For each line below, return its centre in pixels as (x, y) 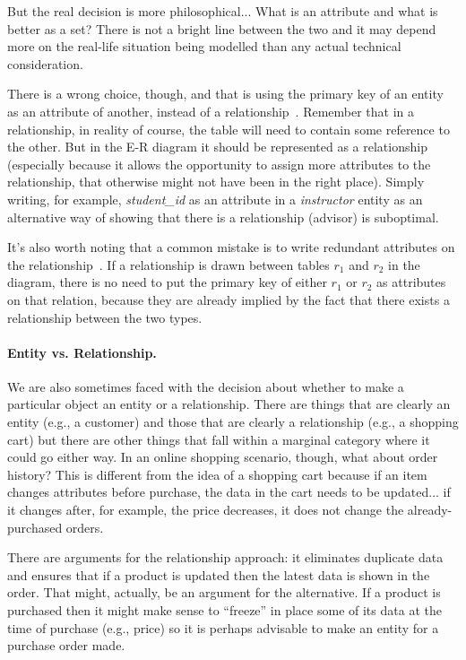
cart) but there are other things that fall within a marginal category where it (219, 439)
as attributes (411, 282)
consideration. (45, 63)
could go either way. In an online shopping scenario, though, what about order (223, 457)
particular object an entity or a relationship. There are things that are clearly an (229, 404)
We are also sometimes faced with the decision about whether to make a (206, 386)
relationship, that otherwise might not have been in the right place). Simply (216, 182)
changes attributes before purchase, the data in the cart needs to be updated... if (229, 492)
